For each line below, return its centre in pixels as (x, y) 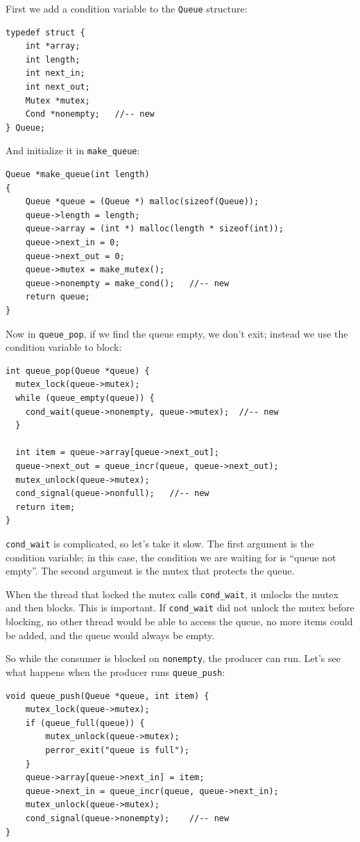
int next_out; (58, 87)
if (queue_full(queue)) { (85, 723)
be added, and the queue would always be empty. (110, 635)
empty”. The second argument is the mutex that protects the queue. (150, 571)
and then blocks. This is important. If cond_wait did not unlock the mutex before (180, 608)
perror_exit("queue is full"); (117, 750)
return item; (45, 507)
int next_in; (55, 73)
